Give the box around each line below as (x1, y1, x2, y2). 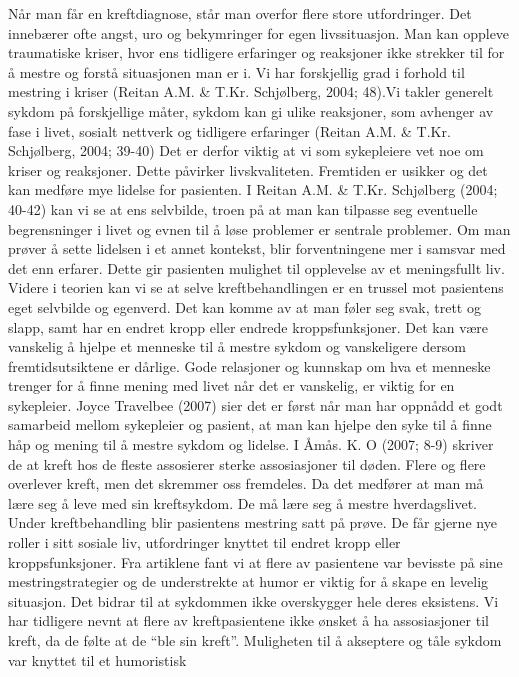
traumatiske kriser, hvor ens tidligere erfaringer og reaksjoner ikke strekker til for (8, 42, 505, 63)
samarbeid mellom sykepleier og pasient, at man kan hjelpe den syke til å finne (8, 414, 492, 435)
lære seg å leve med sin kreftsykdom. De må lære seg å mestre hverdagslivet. (8, 492, 477, 513)
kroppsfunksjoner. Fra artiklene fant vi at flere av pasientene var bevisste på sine (8, 551, 503, 572)
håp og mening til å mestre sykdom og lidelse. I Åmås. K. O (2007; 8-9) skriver (8, 434, 494, 455)
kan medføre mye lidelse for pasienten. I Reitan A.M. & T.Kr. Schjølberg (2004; (8, 179, 498, 200)
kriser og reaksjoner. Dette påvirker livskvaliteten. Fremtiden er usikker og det (8, 159, 488, 180)
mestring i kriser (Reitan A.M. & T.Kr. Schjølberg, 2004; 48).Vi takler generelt (8, 81, 494, 102)
